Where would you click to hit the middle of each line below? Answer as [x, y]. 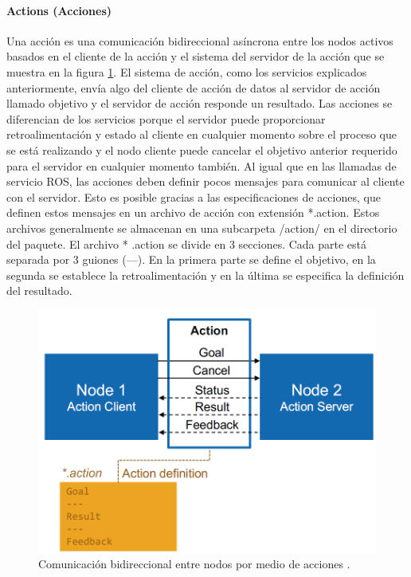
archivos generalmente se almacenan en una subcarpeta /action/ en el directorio [202, 228]
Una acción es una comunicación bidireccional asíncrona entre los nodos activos [200, 40]
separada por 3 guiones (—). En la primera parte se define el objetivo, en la [191, 259]
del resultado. [39, 290]
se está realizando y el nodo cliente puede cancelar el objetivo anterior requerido [202, 149]
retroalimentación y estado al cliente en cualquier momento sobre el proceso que [202, 134]
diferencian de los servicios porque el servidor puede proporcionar [166, 118]
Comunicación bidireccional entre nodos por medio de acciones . [194, 564]
